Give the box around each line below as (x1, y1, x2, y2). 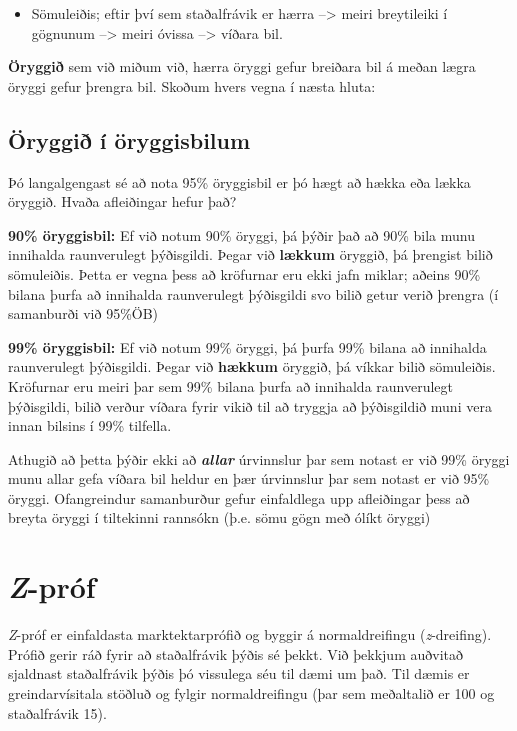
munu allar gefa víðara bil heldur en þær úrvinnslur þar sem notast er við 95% (8, 468, 490, 489)
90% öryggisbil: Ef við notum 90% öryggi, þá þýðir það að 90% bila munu (8, 224, 475, 245)
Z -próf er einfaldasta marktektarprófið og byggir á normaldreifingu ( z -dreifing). (8, 624, 492, 645)
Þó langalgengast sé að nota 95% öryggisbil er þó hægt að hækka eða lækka (8, 171, 471, 192)
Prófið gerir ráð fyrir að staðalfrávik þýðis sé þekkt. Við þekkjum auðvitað (8, 643, 463, 664)
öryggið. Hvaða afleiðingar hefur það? (8, 191, 237, 212)
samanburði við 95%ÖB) (8, 303, 159, 324)
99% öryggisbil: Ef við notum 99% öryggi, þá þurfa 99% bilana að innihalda (8, 336, 487, 357)
